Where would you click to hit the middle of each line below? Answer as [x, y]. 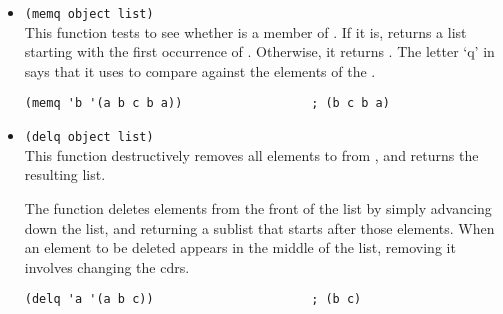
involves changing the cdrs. [107, 266]
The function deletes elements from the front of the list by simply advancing [258, 207]
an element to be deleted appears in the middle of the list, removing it [240, 247]
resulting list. [65, 174]
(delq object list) [89, 137]
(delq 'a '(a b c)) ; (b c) [193, 299]
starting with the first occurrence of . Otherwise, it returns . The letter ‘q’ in [259, 51]
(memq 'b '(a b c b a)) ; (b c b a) [207, 103]
